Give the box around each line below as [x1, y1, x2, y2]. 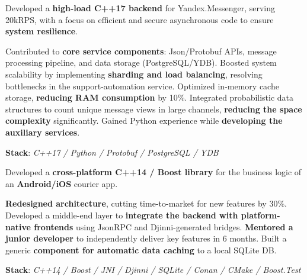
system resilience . [5, 25, 78, 37]
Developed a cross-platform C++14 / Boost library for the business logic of [5, 166, 302, 178]
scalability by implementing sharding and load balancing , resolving [5, 67, 263, 80]
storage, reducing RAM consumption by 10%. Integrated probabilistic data [5, 91, 294, 104]
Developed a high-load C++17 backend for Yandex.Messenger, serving [5, 2, 276, 14]
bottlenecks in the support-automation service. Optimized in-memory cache [5, 79, 279, 92]
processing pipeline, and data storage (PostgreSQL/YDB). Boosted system [5, 56, 277, 69]
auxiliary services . [5, 125, 80, 138]
